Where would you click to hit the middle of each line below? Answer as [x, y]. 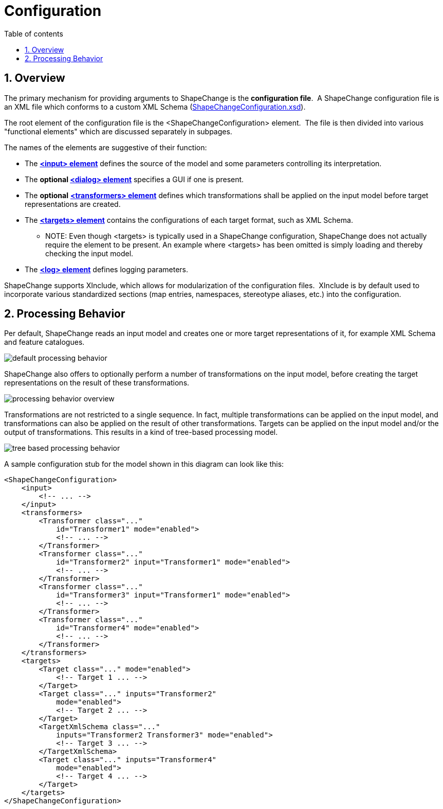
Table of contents [34, 33]
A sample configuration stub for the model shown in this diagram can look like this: [144, 464]
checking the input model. [89, 253]
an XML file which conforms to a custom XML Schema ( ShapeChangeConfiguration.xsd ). [155, 107]
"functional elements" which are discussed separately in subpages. [118, 131]
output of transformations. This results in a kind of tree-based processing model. [141, 432]
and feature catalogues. [44, 342]
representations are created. [73, 204]
